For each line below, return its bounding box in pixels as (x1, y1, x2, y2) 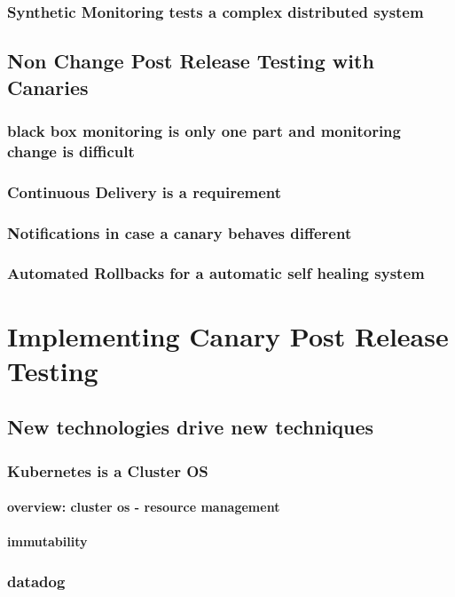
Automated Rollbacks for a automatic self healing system (7, 262, 425, 284)
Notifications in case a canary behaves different (7, 221, 352, 243)
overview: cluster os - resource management (7, 497, 280, 516)
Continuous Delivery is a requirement (7, 180, 282, 203)
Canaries (7, 73, 89, 100)
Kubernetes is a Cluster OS (7, 459, 208, 482)
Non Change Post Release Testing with (7, 47, 374, 75)
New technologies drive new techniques (7, 413, 374, 441)
